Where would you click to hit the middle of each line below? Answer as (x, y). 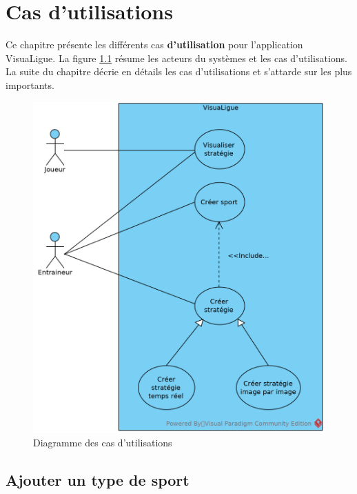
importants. (30, 85)
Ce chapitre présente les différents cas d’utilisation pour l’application (154, 45)
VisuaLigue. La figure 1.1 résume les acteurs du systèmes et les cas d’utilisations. (176, 58)
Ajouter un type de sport (98, 480)
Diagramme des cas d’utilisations (103, 443)
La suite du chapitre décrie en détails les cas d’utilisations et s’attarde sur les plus (179, 71)
